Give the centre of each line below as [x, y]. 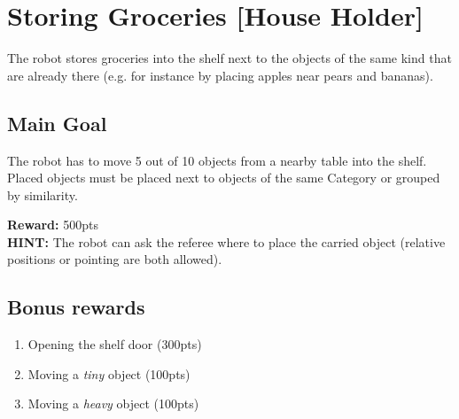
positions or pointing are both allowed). [115, 259]
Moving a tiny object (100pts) [109, 373]
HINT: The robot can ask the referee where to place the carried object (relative [226, 241]
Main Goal [57, 123]
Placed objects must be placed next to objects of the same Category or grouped [224, 178]
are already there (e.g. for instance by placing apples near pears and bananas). [220, 75]
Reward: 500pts [53, 225]
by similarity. [43, 194]
